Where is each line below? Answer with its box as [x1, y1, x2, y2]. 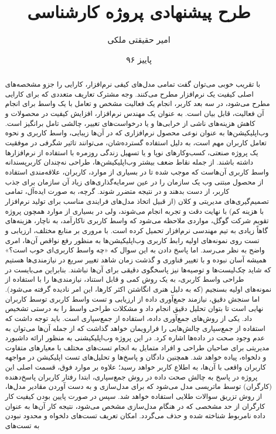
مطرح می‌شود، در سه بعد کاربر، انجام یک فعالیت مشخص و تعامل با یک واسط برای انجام [5, 98, 270, 108]
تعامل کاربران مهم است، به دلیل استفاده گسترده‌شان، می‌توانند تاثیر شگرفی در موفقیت [5, 138, 267, 148]
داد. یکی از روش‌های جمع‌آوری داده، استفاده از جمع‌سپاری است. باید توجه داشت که [5, 313, 253, 323]
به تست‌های [5, 421, 40, 430]
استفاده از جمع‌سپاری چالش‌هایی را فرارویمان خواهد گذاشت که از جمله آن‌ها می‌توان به [5, 323, 265, 333]
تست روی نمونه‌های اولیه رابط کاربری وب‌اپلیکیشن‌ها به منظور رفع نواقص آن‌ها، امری [5, 235, 260, 245]
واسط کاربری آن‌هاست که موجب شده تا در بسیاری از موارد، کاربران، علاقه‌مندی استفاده [5, 167, 269, 177]
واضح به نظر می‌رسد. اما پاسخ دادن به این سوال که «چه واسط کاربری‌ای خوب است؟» [5, 245, 265, 255]
